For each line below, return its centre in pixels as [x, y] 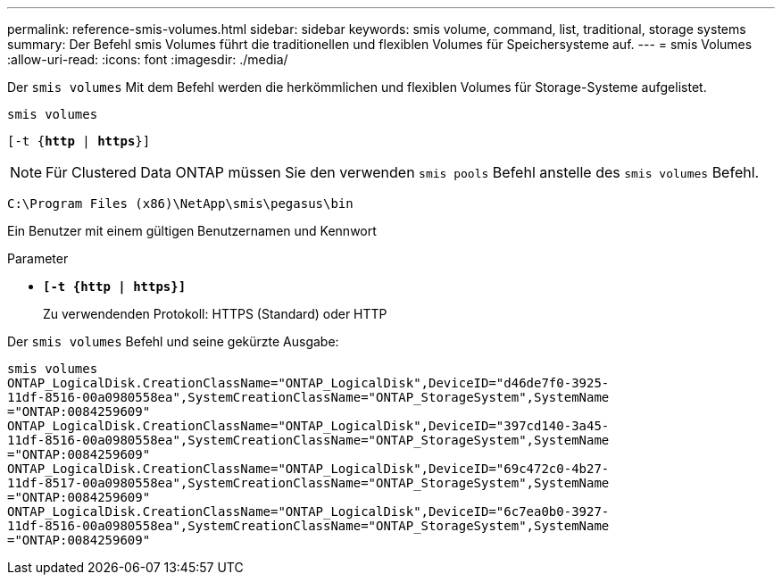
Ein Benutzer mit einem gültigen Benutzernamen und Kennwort [192, 231]
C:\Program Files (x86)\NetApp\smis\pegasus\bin [180, 204]
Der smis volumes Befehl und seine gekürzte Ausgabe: [173, 341]
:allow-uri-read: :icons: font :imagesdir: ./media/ [148, 59]
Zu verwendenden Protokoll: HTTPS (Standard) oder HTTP [215, 314]
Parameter [38, 258]
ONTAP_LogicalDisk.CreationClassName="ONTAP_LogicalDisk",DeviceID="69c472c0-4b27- [308, 469]
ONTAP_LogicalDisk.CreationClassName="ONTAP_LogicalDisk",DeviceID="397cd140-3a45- [308, 426]
